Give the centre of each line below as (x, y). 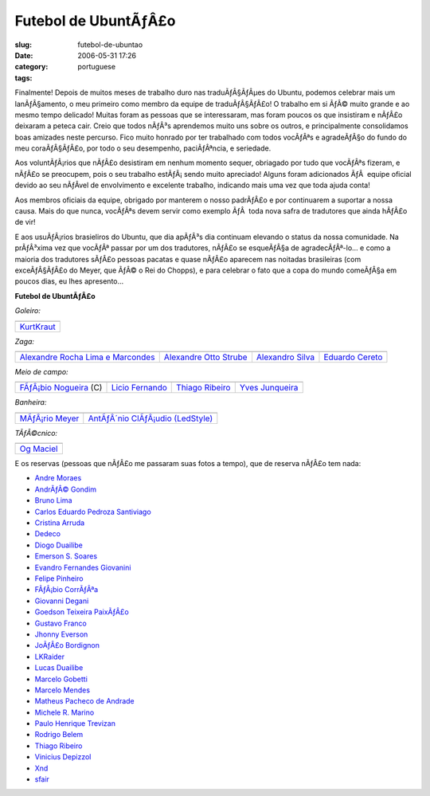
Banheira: (31, 402)
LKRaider (50, 657)
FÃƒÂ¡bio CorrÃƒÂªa (66, 590)
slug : (23, 45)
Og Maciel (39, 449)
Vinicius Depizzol (63, 757)
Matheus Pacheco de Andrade (84, 701)
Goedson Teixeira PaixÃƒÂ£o (82, 612)
